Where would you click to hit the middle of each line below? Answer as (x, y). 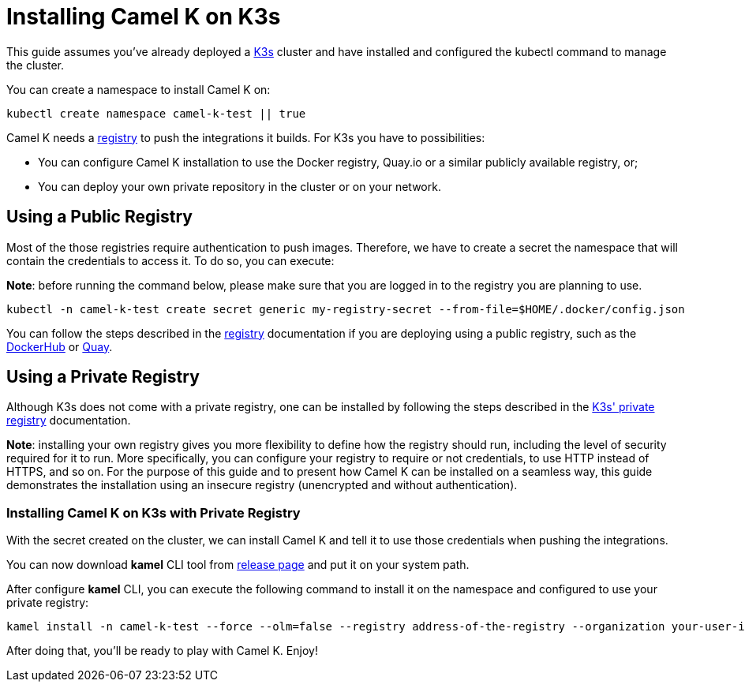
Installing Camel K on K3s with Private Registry (153, 512)
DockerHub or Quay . (60, 346)
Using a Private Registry (103, 377)
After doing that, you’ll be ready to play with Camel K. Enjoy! (162, 651)
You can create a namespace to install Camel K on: (139, 89)
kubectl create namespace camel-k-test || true (156, 113)
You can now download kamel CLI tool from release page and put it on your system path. (238, 565)
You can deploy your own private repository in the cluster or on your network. (240, 186)
